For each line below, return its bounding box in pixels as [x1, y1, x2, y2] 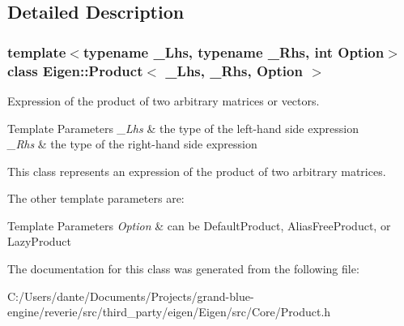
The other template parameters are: [7, 190, 185, 207]
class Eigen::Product [7, 60, 143, 80]
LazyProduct [7, 233, 72, 250]
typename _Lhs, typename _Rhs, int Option [83, 41, 385, 62]
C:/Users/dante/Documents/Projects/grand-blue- [7, 287, 254, 304]
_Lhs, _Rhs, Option [165, 60, 303, 80]
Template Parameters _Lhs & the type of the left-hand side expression [7, 119, 359, 136]
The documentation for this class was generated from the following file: [7, 260, 359, 277]
